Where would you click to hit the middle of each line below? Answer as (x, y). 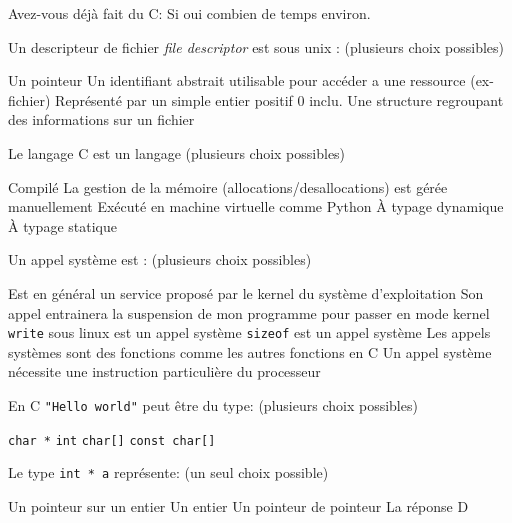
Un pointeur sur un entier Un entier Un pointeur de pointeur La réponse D (238, 505)
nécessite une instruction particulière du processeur (164, 371)
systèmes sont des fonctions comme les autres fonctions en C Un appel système (250, 351)
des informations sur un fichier (101, 119)
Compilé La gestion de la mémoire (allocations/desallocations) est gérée (228, 186)
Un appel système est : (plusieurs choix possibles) (160, 259)
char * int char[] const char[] (112, 440)
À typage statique (62, 225)
